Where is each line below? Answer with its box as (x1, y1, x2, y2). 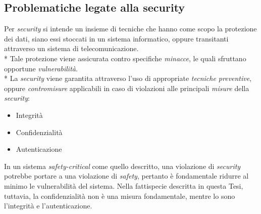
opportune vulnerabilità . (4, 63, 78, 73)
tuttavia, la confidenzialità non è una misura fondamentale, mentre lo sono (4, 190, 235, 201)
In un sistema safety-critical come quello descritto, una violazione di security (4, 160, 241, 171)
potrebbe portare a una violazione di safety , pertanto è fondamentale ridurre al (4, 170, 249, 181)
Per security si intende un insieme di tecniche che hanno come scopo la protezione (4, 23, 257, 34)
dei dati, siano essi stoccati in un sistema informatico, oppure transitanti (4, 33, 229, 44)
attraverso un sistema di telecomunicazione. (4, 43, 139, 54)
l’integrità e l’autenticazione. (4, 200, 92, 211)
